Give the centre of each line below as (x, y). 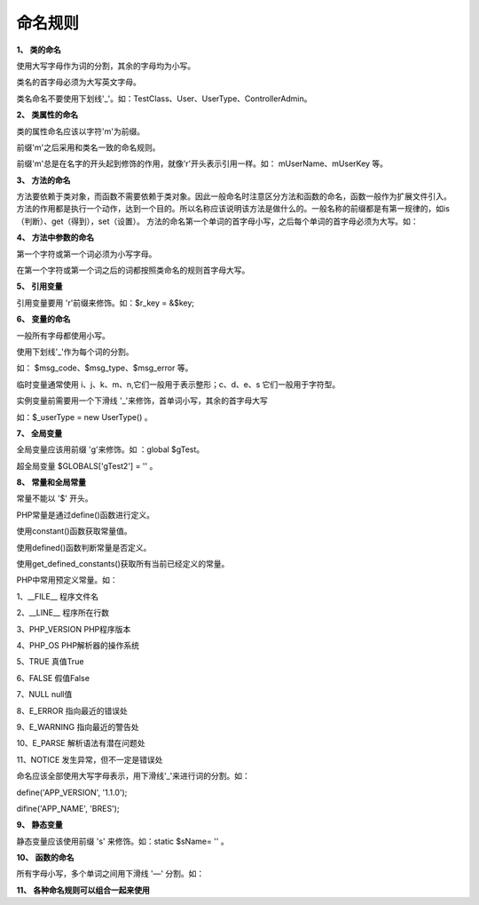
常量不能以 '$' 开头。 (55, 498)
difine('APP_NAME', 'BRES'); (68, 808)
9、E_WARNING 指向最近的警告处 (78, 726)
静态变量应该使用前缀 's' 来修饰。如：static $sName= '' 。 (123, 841)
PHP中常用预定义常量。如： (67, 580)
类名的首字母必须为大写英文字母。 (79, 82)
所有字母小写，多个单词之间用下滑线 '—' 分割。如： (110, 874)
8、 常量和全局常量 (51, 482)
